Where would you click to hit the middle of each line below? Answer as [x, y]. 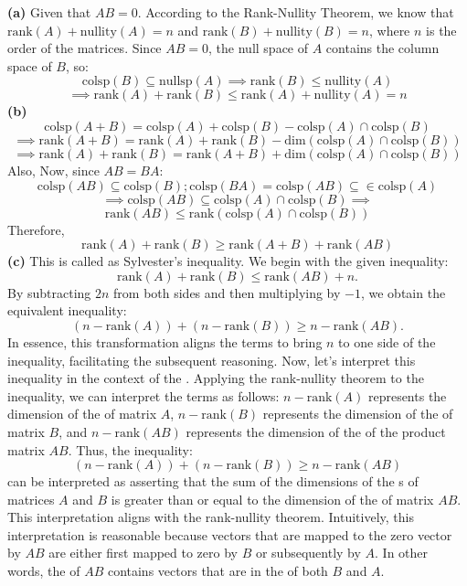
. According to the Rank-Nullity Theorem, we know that [296, 12]
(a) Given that [49, 12]
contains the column [382, 48]
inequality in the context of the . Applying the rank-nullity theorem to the [216, 378]
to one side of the [387, 341]
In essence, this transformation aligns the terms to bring [165, 341]
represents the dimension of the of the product [316, 431]
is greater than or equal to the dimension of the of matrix [272, 499]
